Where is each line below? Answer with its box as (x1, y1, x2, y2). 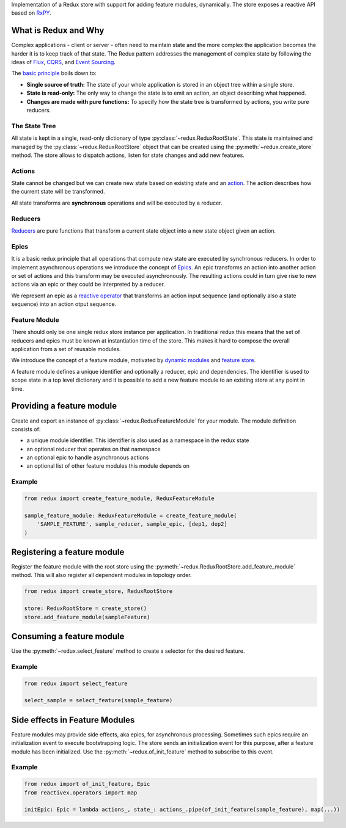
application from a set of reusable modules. (11, 346, 121, 353)
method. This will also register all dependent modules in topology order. (11, 572, 192, 579)
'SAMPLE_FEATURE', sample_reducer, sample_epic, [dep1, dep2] (37, 521, 227, 528)
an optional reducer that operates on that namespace (26, 445, 161, 452)
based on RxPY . (11, 9, 51, 16)
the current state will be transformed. (11, 188, 105, 195)
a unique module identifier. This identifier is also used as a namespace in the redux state (26, 437, 249, 444)
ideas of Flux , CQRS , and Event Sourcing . (11, 59, 116, 66)
